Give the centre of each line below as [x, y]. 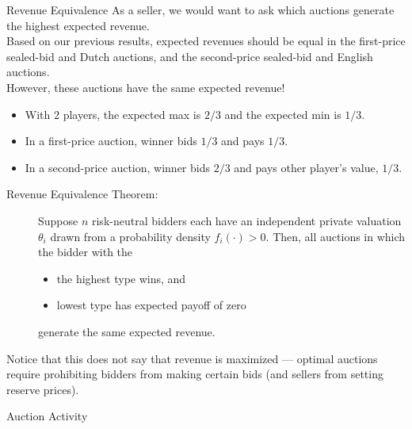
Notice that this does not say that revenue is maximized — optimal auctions [192, 358]
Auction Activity [47, 416]
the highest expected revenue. [78, 25]
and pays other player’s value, [306, 167]
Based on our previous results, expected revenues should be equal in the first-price [206, 41]
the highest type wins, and [121, 278]
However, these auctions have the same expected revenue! [146, 87]
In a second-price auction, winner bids [117, 167]
